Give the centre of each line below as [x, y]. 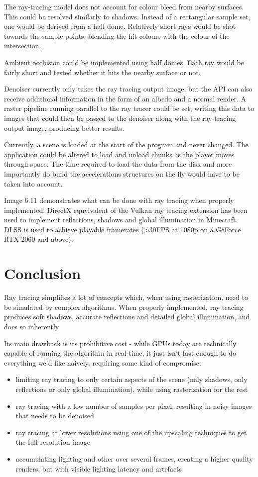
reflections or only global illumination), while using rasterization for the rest [132, 389]
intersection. [23, 46]
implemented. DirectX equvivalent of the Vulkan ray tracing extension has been [126, 210]
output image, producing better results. [64, 128]
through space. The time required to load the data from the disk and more [118, 164]
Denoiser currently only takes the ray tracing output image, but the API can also [128, 89]
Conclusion [43, 273]
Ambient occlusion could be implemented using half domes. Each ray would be [124, 62]
